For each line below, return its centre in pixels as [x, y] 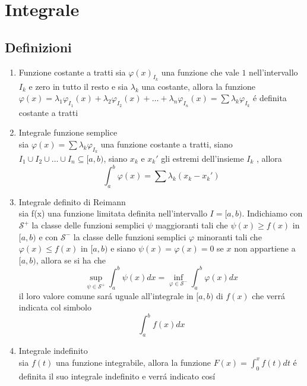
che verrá [269, 295]
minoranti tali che [229, 236]
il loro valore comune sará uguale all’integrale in [106, 295]
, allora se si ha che [71, 260]
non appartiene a [265, 248]
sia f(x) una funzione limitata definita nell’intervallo [113, 213]
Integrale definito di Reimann [72, 201]
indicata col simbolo [55, 307]
